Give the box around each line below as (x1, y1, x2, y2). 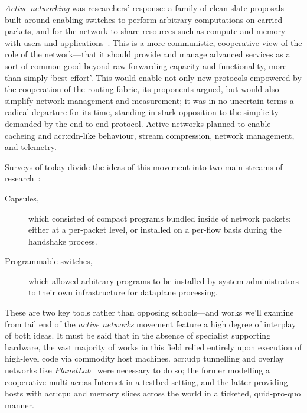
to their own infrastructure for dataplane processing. (28, 286, 218, 298)
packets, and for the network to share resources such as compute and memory (5, 25, 286, 37)
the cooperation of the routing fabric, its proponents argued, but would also (5, 83, 279, 95)
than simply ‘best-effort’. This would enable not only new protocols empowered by (5, 71, 302, 83)
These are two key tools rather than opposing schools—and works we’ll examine (5, 306, 294, 318)
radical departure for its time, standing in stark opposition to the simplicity (5, 106, 279, 118)
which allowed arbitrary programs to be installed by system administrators (28, 274, 299, 287)
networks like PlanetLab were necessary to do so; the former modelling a (5, 364, 270, 376)
